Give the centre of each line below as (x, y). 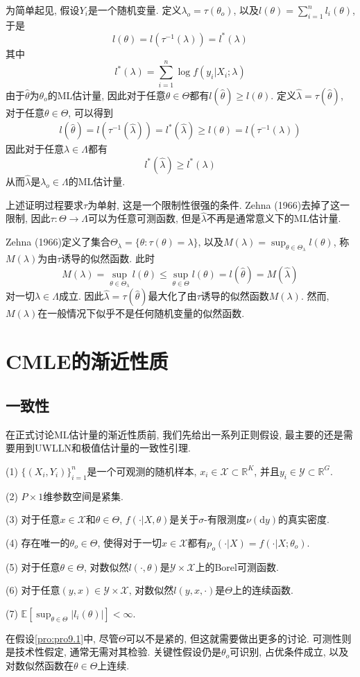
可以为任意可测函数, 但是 (145, 218)
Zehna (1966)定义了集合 (58, 242)
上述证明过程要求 (44, 204)
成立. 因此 (81, 296)
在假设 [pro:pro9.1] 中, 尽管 (62, 638)
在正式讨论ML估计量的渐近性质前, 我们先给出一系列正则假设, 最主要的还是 (174, 434)
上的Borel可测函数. (237, 566)
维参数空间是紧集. (84, 496)
